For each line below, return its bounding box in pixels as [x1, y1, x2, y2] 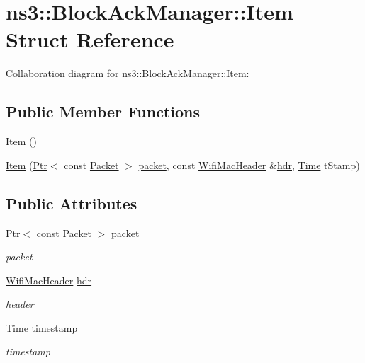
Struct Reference [6, 25, 174, 54]
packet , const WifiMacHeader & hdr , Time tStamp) [138, 157, 360, 172]
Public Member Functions [6, 100, 200, 122]
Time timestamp [6, 320, 78, 335]
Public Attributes [6, 192, 137, 214]
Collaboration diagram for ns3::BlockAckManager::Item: [6, 66, 249, 81]
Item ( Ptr [6, 157, 47, 172]
